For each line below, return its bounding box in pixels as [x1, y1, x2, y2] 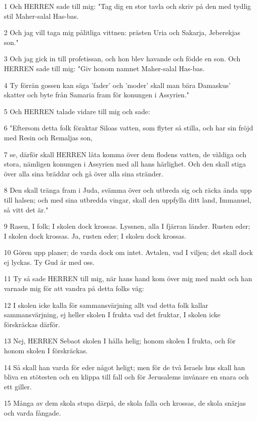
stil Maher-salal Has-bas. [4, 10, 79, 21]
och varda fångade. [4, 408, 61, 418]
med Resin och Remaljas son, [4, 132, 93, 142]
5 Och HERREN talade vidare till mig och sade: [4, 106, 150, 116]
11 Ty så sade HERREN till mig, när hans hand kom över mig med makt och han [4, 273, 252, 284]
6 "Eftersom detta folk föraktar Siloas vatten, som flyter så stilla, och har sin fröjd [4, 123, 253, 133]
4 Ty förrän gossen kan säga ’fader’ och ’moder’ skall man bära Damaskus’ [4, 80, 231, 90]
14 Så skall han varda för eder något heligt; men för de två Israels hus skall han [4, 362, 245, 372]
